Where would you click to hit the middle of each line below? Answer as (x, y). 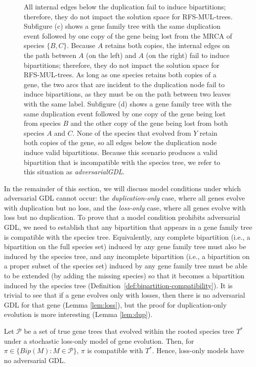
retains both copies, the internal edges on (167, 45)
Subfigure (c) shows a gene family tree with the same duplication (122, 26)
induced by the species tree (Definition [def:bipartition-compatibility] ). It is (118, 285)
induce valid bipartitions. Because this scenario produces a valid (121, 152)
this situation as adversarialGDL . (74, 172)
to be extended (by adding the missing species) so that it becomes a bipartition (124, 276)
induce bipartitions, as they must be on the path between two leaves (127, 94)
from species (42, 123)
